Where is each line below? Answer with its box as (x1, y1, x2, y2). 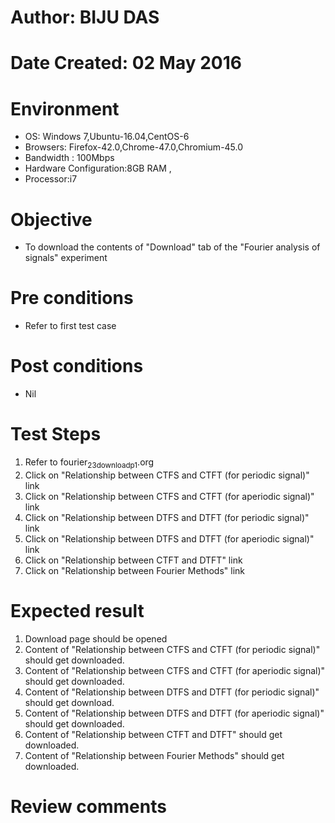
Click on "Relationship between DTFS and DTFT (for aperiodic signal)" (24, 532, 315, 545)
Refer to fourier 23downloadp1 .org (24, 456, 155, 470)
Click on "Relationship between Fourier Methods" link (24, 564, 245, 576)
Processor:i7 (24, 173, 78, 185)
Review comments (10, 795, 167, 818)
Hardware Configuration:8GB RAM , (24, 162, 172, 175)
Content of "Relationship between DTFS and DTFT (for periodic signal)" (24, 686, 320, 698)
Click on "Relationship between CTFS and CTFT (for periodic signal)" (24, 469, 310, 481)
